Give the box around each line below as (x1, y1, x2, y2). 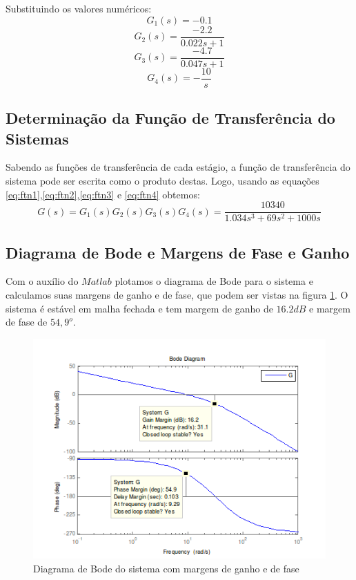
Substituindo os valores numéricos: (6, 1, 152, 15)
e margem (309, 301, 350, 315)
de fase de (6, 315, 48, 329)
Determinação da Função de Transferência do (6, 107, 335, 129)
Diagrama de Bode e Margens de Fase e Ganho (6, 241, 350, 263)
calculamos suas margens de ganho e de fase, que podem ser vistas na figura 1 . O (6, 288, 348, 302)
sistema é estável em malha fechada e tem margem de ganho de (6, 301, 273, 315)
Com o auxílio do (6, 274, 79, 288)
